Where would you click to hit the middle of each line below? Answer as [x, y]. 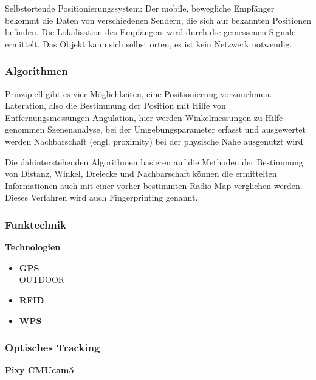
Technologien [33, 247]
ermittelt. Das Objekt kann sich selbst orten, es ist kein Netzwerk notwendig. [149, 43]
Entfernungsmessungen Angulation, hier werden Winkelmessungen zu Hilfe [144, 117]
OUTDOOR [42, 279]
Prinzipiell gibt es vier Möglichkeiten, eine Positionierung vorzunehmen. [139, 93]
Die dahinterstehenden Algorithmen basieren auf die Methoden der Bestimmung [154, 161]
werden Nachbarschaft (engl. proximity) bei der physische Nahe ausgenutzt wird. [155, 141]
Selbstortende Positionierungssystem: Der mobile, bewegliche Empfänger [140, 8]
